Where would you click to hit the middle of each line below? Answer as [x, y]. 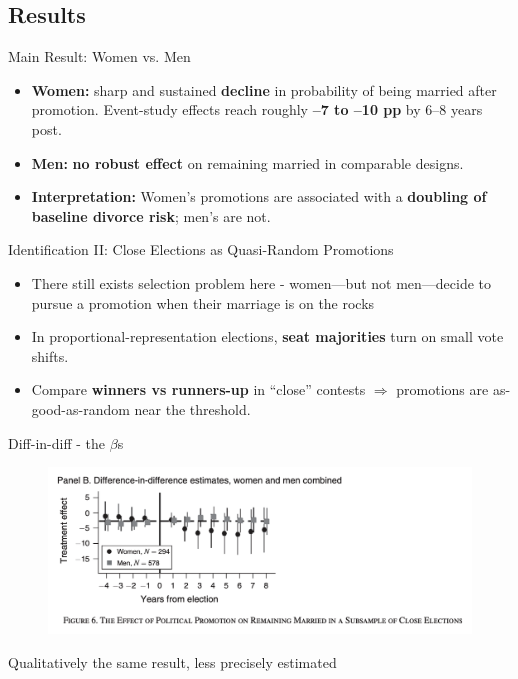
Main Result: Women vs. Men [99, 56]
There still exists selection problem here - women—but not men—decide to [261, 282]
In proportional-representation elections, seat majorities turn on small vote [267, 336]
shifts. [50, 355]
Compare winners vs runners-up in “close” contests [198, 389]
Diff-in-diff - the [57, 442]
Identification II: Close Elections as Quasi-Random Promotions [201, 249]
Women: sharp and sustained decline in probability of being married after [264, 89]
